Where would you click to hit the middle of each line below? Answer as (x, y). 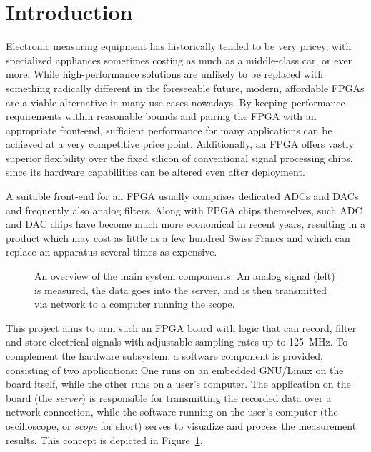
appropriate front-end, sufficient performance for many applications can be (169, 130)
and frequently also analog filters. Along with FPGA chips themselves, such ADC (184, 210)
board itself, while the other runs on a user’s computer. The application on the (178, 384)
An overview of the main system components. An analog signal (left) (185, 276)
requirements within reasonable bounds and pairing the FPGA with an (161, 116)
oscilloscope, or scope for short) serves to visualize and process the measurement (181, 425)
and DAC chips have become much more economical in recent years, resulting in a (185, 224)
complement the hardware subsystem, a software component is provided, (164, 356)
